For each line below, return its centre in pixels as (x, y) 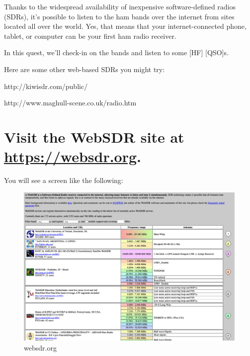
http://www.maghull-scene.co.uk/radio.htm (70, 103)
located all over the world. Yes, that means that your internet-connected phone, (125, 26)
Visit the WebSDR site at (94, 136)
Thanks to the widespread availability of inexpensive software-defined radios (120, 6)
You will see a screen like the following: (64, 180)
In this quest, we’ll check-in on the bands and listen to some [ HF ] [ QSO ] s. (116, 52)
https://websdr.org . (73, 156)
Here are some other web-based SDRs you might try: (84, 69)
